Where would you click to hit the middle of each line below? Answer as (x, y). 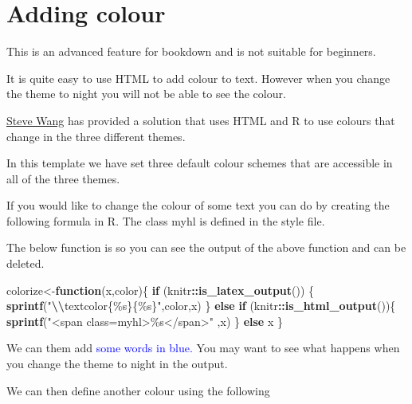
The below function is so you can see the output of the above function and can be (206, 247)
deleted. (26, 263)
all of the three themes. (63, 178)
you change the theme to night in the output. (117, 364)
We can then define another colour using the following (138, 390)
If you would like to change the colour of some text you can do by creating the (198, 205)
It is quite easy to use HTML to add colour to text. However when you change (198, 78)
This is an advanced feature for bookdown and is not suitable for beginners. (191, 51)
